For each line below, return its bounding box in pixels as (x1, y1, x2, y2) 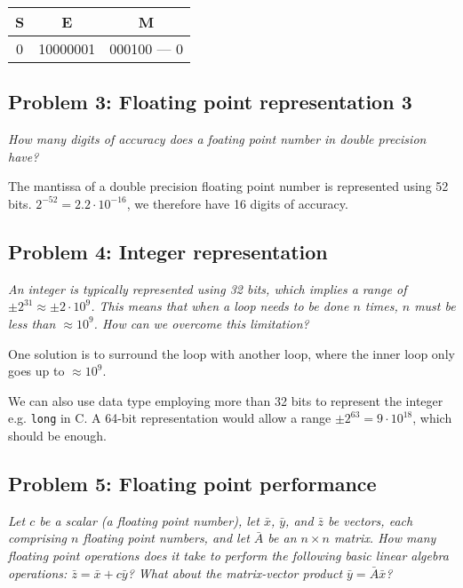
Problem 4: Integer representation (8, 237, 328, 265)
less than (8, 314, 56, 332)
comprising (8, 528, 68, 547)
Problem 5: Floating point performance (8, 469, 377, 497)
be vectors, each (328, 511, 413, 529)
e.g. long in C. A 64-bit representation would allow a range (8, 409, 331, 427)
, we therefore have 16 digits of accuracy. (126, 194, 348, 212)
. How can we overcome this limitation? (93, 314, 309, 332)
